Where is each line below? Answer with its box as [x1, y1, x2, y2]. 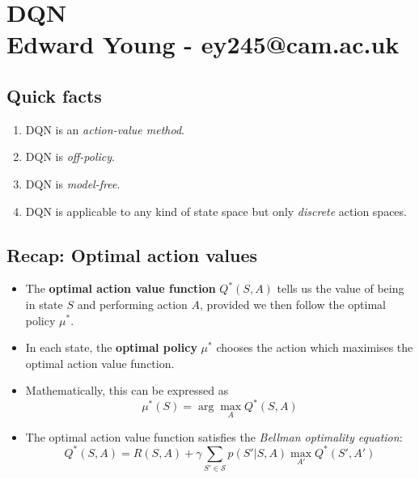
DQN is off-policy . [25, 148, 115, 165]
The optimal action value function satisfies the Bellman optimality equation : [25, 428, 403, 445]
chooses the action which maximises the [216, 339, 413, 356]
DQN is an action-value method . [25, 121, 184, 137]
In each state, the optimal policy [25, 339, 197, 356]
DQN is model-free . [25, 175, 121, 192]
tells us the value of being [277, 280, 404, 297]
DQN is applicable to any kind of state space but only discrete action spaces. [25, 202, 407, 219]
